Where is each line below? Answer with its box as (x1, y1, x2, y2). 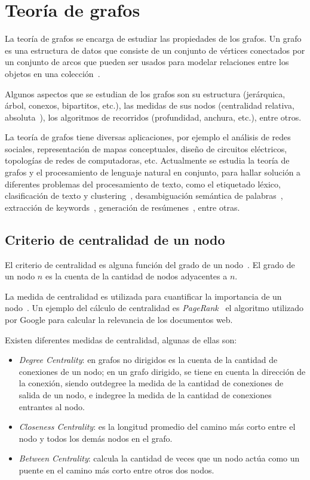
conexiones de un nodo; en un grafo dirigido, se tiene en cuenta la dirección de (19, 365, 306, 377)
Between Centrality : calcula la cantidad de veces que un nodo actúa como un (19, 452, 300, 464)
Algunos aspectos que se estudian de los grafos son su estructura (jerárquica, (5, 87, 286, 100)
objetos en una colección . (5, 67, 100, 79)
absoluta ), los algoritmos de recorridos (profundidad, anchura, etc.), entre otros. (5, 110, 302, 123)
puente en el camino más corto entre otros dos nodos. (19, 463, 214, 476)
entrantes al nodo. (19, 400, 85, 413)
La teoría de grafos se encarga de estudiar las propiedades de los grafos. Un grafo (5, 32, 302, 45)
